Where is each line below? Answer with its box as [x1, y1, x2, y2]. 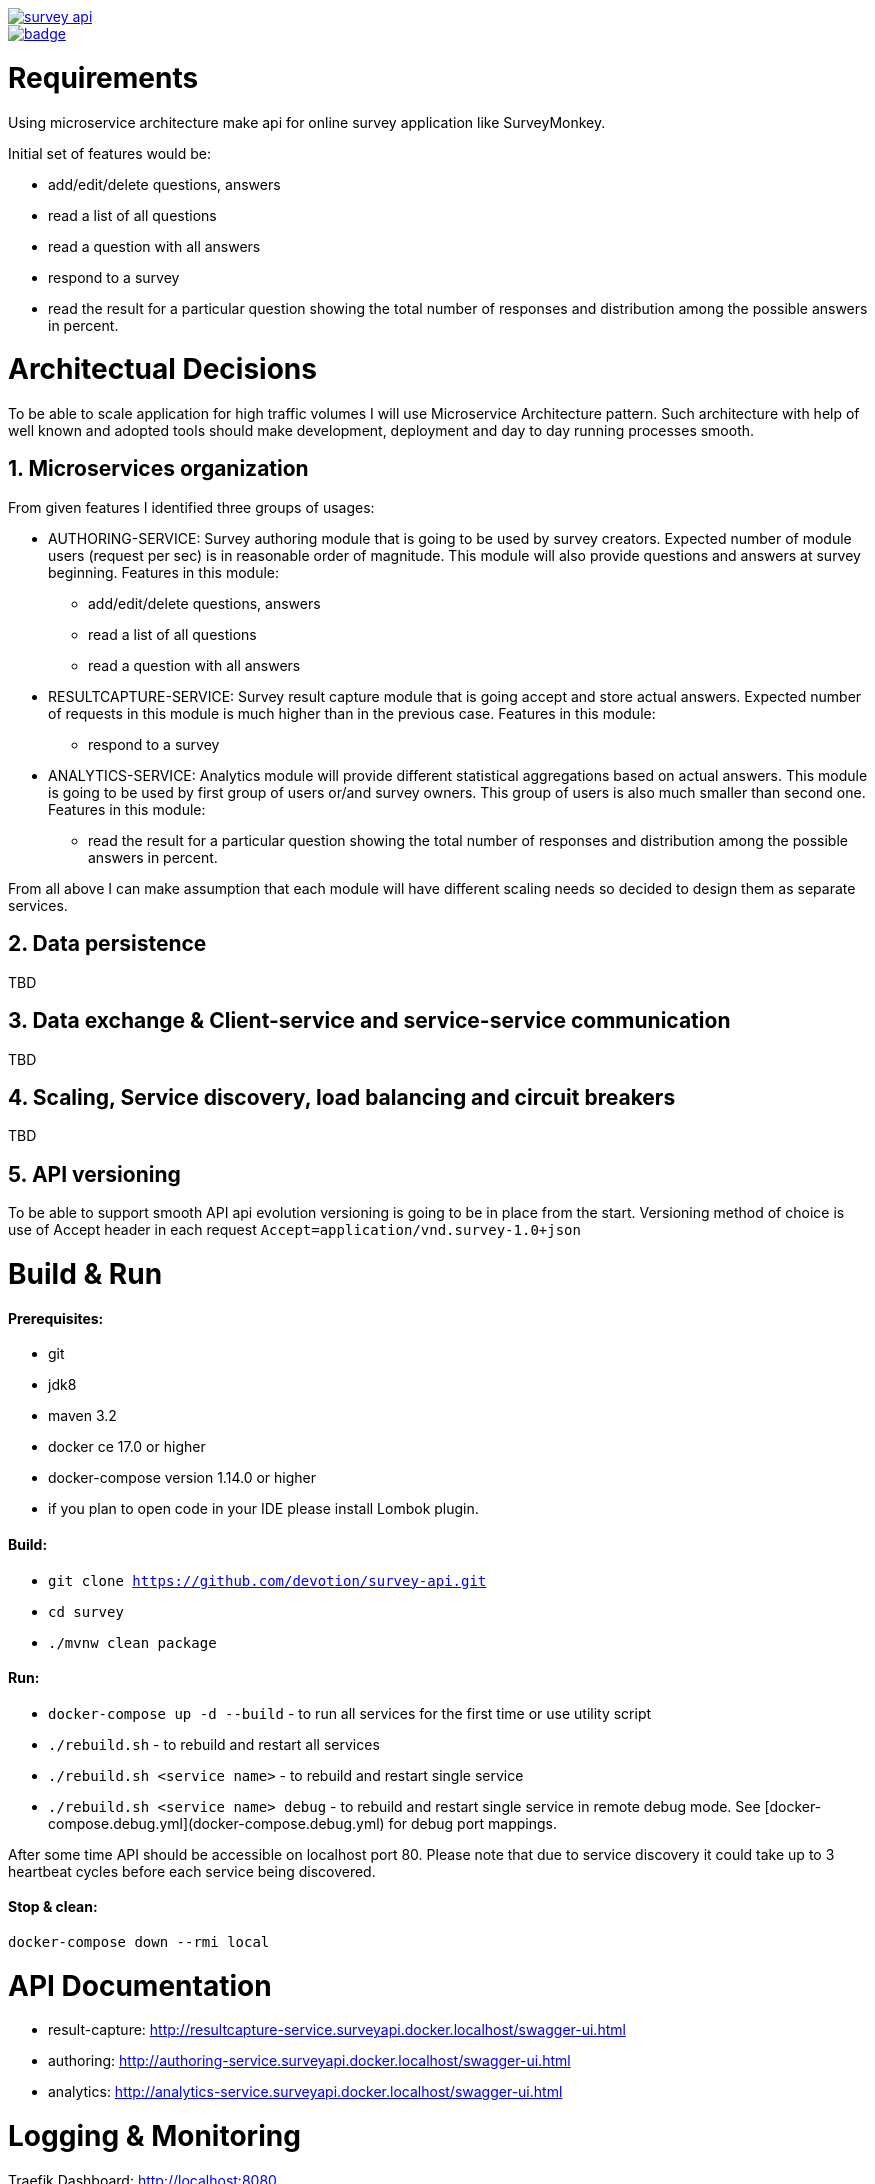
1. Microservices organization [8, 456, 309, 482]
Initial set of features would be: [8, 144, 212, 162]
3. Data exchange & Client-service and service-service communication [8, 1008, 731, 1034]
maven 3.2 [48, 1407, 117, 1425]
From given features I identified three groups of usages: [8, 498, 375, 516]
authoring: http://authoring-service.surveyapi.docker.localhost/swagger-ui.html [48, 2052, 571, 2070]
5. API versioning [8, 1161, 181, 1187]
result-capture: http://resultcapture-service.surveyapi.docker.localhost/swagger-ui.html [48, 2021, 626, 2039]
